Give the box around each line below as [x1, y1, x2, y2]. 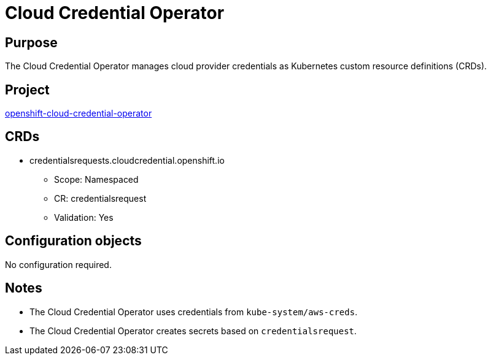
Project [5, 82, 50, 98]
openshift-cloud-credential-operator [5, 108, 152, 119]
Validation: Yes [54, 212, 114, 223]
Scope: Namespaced [54, 174, 139, 185]
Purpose [5, 34, 58, 50]
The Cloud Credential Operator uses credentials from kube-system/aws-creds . [29, 306, 358, 317]
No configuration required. [5, 259, 112, 270]
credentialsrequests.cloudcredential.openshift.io [29, 155, 225, 166]
